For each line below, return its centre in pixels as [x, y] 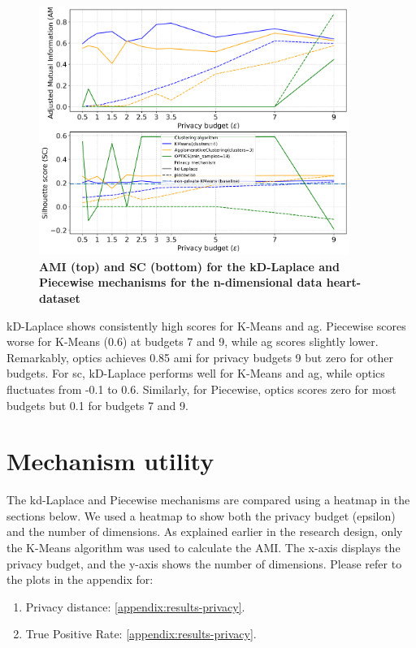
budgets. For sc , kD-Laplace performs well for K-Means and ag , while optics [196, 373]
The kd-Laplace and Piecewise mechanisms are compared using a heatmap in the [208, 500]
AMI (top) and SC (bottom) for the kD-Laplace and [189, 266]
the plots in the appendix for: [80, 579]
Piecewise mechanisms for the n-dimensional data [181, 282]
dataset [60, 298]
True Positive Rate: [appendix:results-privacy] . [141, 634]
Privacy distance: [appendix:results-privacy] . [135, 606]
